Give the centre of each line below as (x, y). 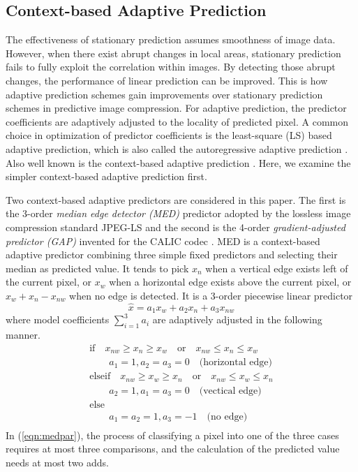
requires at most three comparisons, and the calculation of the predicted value (173, 449)
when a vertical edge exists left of (277, 268)
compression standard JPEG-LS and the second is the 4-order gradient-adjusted (176, 227)
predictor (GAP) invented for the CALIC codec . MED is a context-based (163, 241)
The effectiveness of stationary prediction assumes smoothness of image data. (171, 39)
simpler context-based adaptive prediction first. (106, 176)
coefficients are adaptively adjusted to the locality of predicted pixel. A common (177, 121)
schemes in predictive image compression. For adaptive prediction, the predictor (176, 108)
